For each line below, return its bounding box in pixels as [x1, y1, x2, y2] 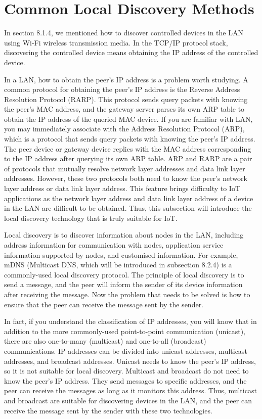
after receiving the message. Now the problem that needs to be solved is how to [4, 289, 250, 299]
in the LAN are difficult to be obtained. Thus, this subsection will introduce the [4, 203, 252, 213]
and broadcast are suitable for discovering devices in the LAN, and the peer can [4, 395, 252, 405]
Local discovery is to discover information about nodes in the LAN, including [4, 229, 244, 240]
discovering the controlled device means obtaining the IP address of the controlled [4, 47, 258, 58]
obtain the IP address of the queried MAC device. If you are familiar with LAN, [4, 113, 253, 124]
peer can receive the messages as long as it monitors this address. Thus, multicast [4, 385, 257, 396]
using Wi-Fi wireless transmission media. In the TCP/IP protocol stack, [4, 37, 228, 48]
